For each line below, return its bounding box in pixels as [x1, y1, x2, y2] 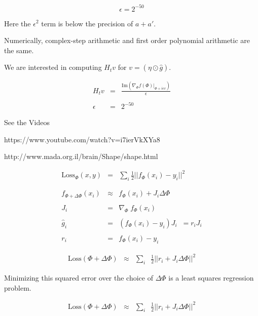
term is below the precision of [41, 18, 133, 28]
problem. [4, 282, 31, 293]
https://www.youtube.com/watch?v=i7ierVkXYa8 [4, 134, 160, 144]
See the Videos [4, 117, 50, 128]
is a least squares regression [168, 272, 254, 283]
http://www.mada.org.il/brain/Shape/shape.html [4, 151, 158, 162]
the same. [4, 45, 34, 55]
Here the [4, 18, 31, 28]
